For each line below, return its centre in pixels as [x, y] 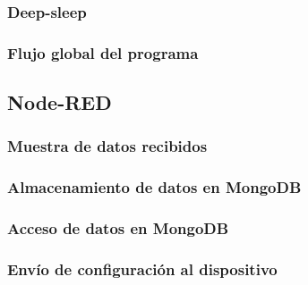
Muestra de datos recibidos [107, 146]
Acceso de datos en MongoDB [118, 228]
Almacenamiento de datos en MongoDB [154, 187]
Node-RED [60, 102]
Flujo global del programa [103, 52]
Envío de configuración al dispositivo [142, 268]
